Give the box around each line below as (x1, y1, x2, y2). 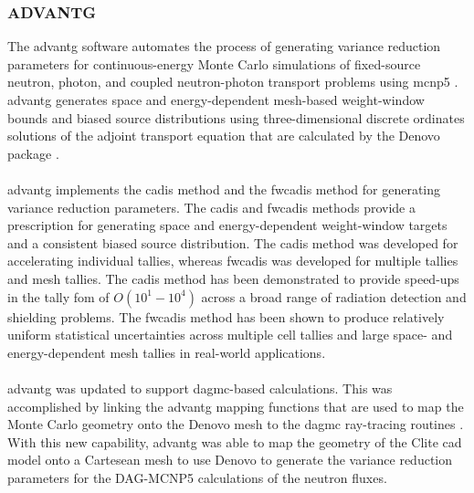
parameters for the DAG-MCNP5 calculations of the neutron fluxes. (7, 467, 387, 487)
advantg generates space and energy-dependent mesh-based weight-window (7, 90, 425, 109)
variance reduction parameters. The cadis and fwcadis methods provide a (7, 197, 416, 216)
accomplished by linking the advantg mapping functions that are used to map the (7, 396, 464, 415)
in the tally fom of (7, 287, 110, 306)
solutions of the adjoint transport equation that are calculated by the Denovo (7, 126, 440, 145)
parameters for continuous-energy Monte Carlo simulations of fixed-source (7, 54, 421, 73)
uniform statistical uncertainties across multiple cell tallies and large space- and (7, 325, 453, 344)
